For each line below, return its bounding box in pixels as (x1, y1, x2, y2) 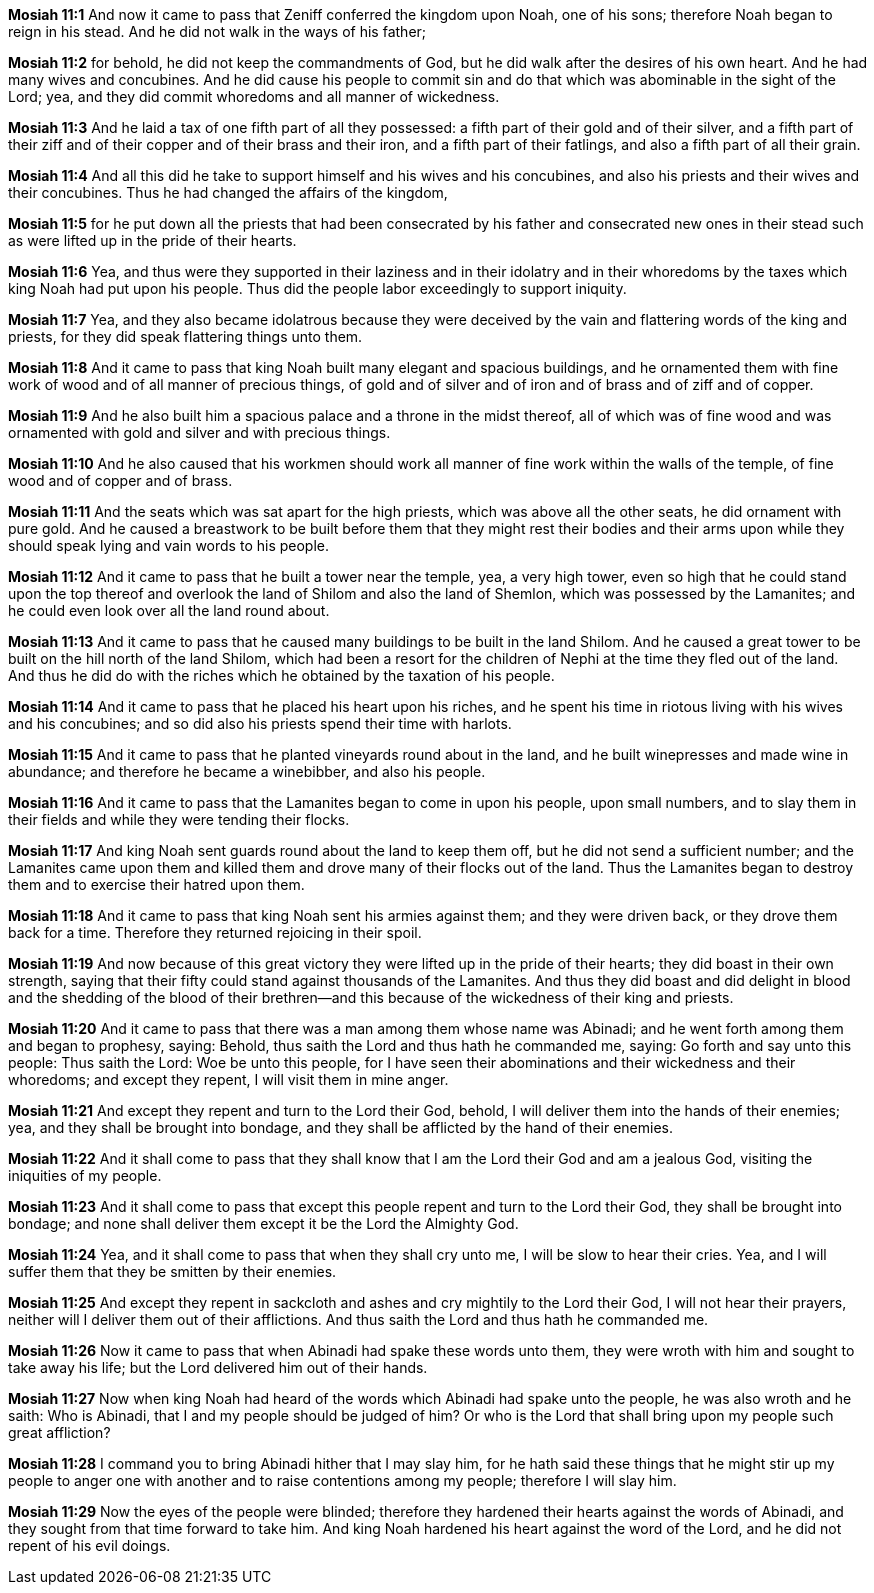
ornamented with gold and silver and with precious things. (8, 424, 391, 441)
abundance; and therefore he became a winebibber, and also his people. (8, 763, 486, 780)
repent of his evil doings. (8, 1537, 171, 1554)
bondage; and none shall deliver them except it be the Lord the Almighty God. (8, 1215, 519, 1232)
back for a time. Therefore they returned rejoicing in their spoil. (8, 924, 422, 941)
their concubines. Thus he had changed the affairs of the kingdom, (8, 184, 448, 201)
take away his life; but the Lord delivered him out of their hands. (8, 1359, 428, 1376)
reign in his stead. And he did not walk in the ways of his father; (8, 23, 427, 40)
